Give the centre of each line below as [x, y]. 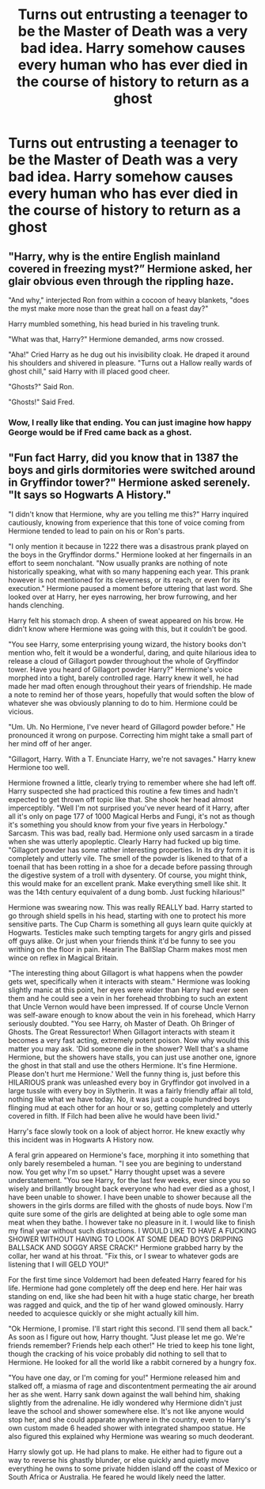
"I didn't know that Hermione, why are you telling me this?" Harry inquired [129, 514]
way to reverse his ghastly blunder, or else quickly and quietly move [119, 1460]
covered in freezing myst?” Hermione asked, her [130, 269]
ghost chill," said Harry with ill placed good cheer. [89, 371]
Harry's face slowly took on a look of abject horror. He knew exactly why [127, 1131]
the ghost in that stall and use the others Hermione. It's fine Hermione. [123, 1065]
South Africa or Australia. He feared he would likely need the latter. [117, 1476]
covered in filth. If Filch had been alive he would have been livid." [114, 1116]
